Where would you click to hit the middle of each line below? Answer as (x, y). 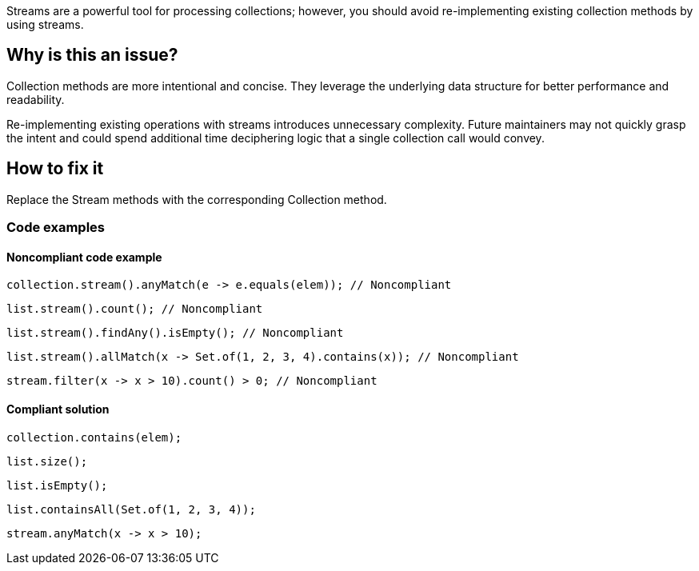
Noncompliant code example (84, 257)
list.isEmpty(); (57, 485)
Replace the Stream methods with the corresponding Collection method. (197, 199)
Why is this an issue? (92, 55)
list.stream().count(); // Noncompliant (135, 309)
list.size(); (47, 461)
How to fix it (55, 169)
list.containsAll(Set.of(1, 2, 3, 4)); (131, 509)
